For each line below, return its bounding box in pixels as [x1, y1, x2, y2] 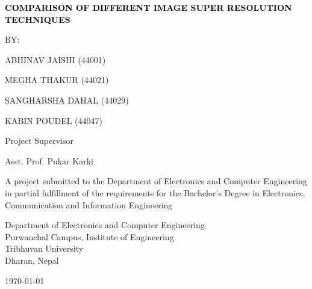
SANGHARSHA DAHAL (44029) [5, 93, 129, 106]
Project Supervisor [5, 134, 73, 147]
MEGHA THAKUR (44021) [5, 73, 109, 86]
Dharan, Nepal [5, 253, 59, 266]
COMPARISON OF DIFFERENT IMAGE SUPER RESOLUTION [5, 1, 292, 13]
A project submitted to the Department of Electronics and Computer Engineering [5, 175, 307, 187]
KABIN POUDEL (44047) [5, 114, 102, 126]
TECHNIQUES [5, 13, 70, 25]
